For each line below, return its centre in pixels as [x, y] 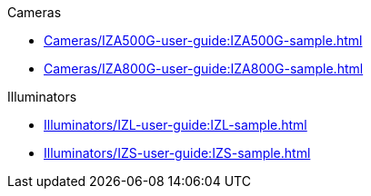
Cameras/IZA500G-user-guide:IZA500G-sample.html [203, 40]
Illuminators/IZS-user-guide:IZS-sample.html [177, 153]
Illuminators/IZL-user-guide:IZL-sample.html [175, 125]
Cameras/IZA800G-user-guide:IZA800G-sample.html [204, 69]
